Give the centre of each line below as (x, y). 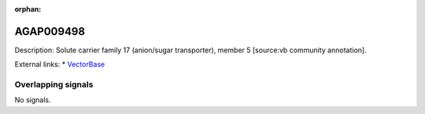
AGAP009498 (50, 31)
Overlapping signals (54, 84)
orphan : (28, 9)
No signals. (33, 100)
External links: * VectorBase (60, 64)
